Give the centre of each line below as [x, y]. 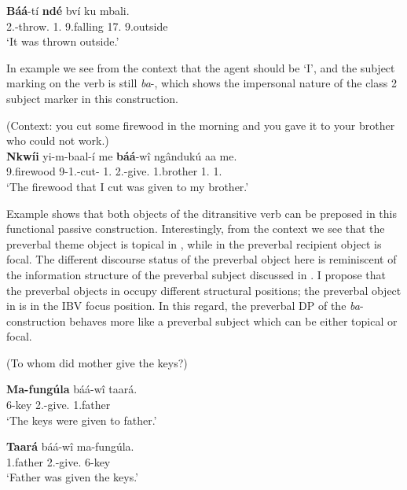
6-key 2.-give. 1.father [59, 405]
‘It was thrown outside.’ [63, 41]
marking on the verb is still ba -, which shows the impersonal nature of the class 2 [202, 83]
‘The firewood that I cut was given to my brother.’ [128, 186]
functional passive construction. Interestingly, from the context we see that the [196, 228]
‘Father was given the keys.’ [72, 477]
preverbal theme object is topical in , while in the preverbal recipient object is [194, 243]
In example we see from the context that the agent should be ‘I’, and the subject [201, 67]
